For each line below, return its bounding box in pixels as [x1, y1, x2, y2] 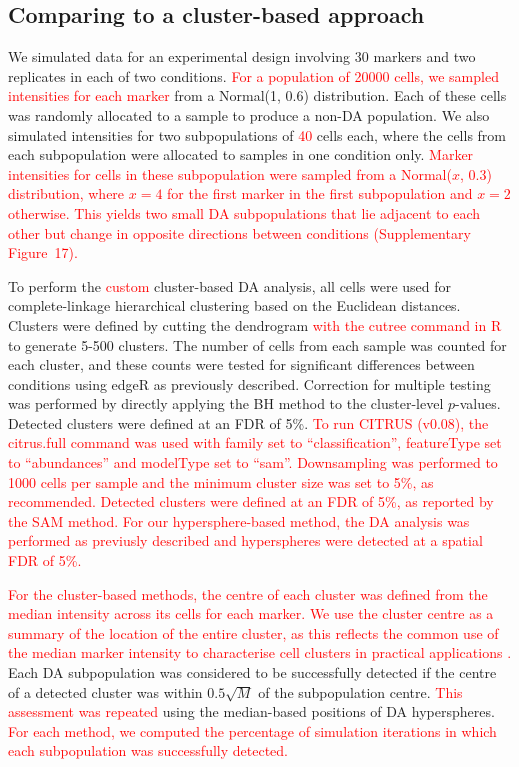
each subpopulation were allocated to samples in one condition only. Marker [8, 144, 474, 165]
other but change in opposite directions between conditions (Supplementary [8, 222, 471, 243]
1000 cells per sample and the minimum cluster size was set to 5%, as [8, 471, 434, 492]
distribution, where [8, 183, 125, 204]
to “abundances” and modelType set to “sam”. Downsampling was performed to [8, 452, 498, 473]
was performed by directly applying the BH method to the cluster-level [8, 393, 444, 414]
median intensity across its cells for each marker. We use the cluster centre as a [8, 603, 494, 624]
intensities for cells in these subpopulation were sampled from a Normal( [8, 163, 452, 184]
